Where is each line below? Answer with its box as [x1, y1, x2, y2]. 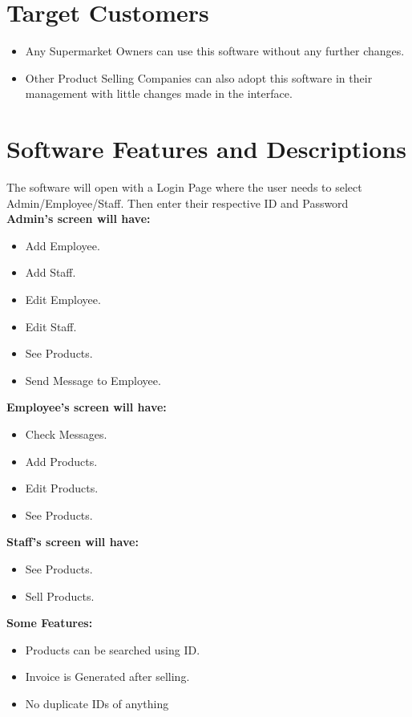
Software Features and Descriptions [6, 132, 406, 165]
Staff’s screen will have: [6, 533, 139, 550]
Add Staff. [25, 264, 76, 281]
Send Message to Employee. [25, 371, 161, 388]
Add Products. [25, 452, 98, 469]
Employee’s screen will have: [6, 399, 167, 415]
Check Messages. [25, 425, 107, 442]
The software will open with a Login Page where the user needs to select [6, 179, 362, 196]
